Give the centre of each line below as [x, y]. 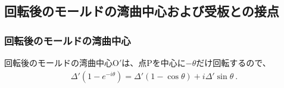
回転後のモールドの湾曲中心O [62, 62]
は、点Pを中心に [154, 62]
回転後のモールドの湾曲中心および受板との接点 [142, 11]
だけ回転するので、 [233, 62]
